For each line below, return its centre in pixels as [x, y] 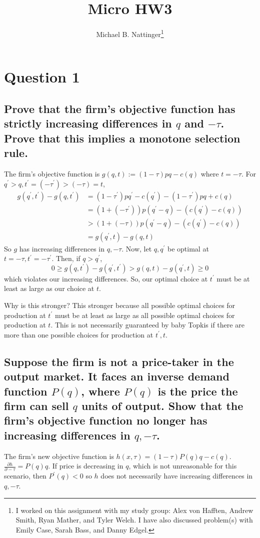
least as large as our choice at [49, 288]
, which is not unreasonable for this [183, 466]
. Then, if [66, 258]
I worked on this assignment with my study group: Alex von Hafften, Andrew [134, 510]
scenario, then [25, 476]
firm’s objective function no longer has [106, 420]
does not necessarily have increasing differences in [177, 476]
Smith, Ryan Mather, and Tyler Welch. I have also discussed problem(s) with [134, 520]
